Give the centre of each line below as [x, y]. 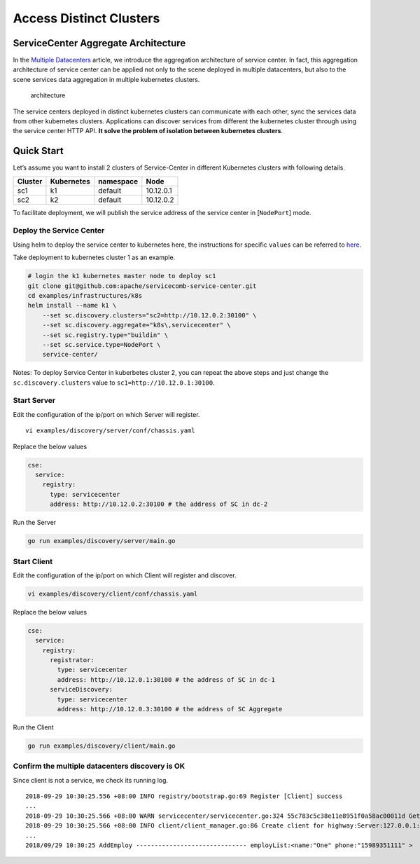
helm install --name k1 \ [72, 306]
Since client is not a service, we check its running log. [90, 780]
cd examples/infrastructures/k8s [85, 295]
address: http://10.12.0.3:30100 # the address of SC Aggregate [170, 709]
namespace [118, 181]
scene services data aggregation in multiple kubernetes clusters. [106, 79]
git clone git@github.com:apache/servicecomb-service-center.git [142, 286]
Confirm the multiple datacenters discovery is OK [99, 766]
